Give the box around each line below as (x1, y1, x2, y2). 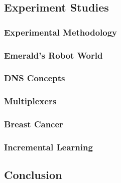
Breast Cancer (4, 118, 63, 130)
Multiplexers (4, 95, 57, 107)
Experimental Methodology (4, 26, 117, 38)
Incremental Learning (4, 140, 93, 153)
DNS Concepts (4, 72, 65, 84)
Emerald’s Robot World (4, 49, 103, 61)
